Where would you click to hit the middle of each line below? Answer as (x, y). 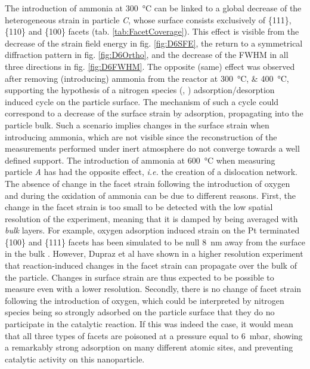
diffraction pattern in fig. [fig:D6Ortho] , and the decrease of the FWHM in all (147, 55)
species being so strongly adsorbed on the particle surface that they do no (140, 312)
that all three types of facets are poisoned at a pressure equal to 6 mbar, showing (154, 335)
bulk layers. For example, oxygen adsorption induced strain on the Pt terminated (152, 230)
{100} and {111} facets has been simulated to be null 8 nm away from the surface (155, 242)
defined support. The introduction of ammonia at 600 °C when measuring (140, 160)
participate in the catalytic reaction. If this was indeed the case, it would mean (149, 324)
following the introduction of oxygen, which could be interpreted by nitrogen (145, 300)
